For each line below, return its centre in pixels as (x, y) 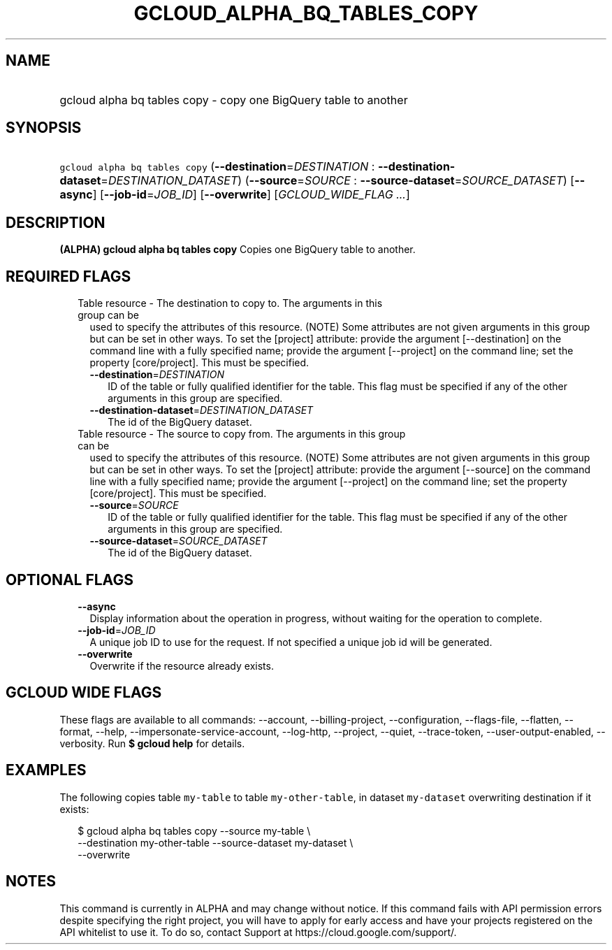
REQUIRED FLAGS (68, 276)
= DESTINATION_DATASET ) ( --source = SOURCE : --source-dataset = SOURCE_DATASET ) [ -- (343, 181)
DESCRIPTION (56, 222)
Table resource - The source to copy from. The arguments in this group (242, 434)
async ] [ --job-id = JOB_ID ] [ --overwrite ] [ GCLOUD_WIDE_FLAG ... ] (235, 195)
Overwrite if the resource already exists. (182, 665)
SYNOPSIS (44, 128)
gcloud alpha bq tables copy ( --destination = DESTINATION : (217, 167)
